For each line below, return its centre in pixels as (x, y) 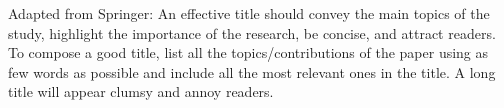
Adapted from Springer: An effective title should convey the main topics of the (249, 13)
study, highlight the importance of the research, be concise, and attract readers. (252, 32)
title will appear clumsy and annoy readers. (141, 91)
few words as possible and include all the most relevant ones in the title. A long (252, 71)
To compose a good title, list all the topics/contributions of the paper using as (248, 52)
